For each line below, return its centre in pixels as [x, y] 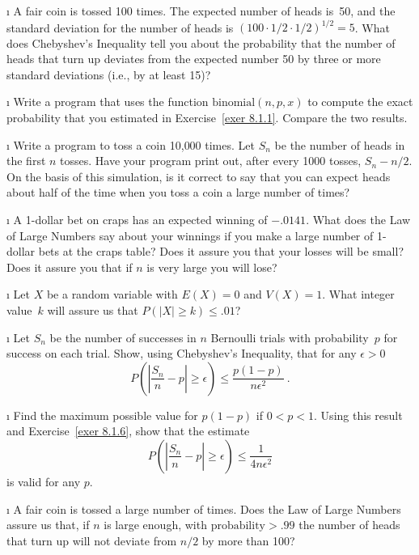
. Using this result [358, 415]
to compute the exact [360, 102]
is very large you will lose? [212, 267]
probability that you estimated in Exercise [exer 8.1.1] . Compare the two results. [207, 118]
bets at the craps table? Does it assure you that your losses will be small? [221, 251]
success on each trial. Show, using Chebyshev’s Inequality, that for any [182, 353]
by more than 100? [248, 540]
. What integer [358, 294]
